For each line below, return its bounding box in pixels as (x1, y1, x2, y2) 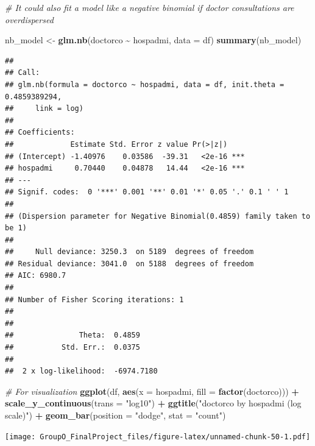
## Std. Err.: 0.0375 (5, 343, 140, 352)
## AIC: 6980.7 (5, 271, 66, 280)
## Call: (5, 68, 40, 77)
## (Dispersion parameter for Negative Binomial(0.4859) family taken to (5, 211, 311, 221)
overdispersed (5, 13, 54, 26)
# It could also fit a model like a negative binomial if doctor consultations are (5, 1, 294, 13)
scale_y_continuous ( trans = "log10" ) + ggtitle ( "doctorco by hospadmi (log (5, 397, 302, 409)
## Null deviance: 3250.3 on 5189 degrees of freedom (5, 247, 254, 257)
